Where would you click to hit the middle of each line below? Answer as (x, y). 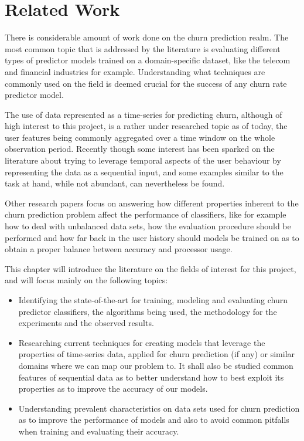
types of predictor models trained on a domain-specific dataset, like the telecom (148, 60)
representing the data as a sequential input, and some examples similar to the (144, 172)
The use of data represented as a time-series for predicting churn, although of (144, 114)
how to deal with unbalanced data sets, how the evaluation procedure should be (148, 226)
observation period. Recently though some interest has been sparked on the (140, 149)
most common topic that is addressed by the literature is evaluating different (143, 48)
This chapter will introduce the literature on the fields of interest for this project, (151, 268)
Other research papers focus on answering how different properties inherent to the (152, 203)
